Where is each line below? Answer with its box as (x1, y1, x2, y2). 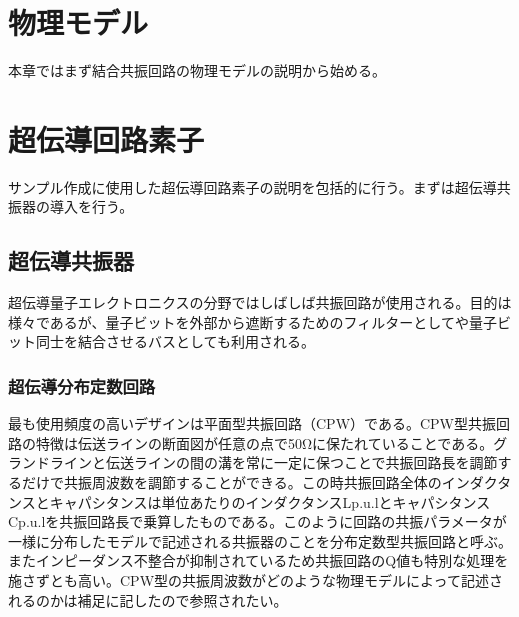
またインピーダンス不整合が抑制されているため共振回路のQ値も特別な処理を (8, 550, 509, 571)
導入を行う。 (49, 196, 134, 217)
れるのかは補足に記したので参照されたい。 (8, 589, 288, 610)
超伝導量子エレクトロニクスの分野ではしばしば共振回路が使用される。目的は (8, 292, 512, 313)
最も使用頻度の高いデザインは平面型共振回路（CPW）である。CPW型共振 (8, 413, 496, 434)
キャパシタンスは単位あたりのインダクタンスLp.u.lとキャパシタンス (49, 491, 491, 512)
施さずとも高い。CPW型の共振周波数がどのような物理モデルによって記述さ (8, 569, 503, 590)
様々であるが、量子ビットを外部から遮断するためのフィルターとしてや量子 (8, 311, 497, 332)
